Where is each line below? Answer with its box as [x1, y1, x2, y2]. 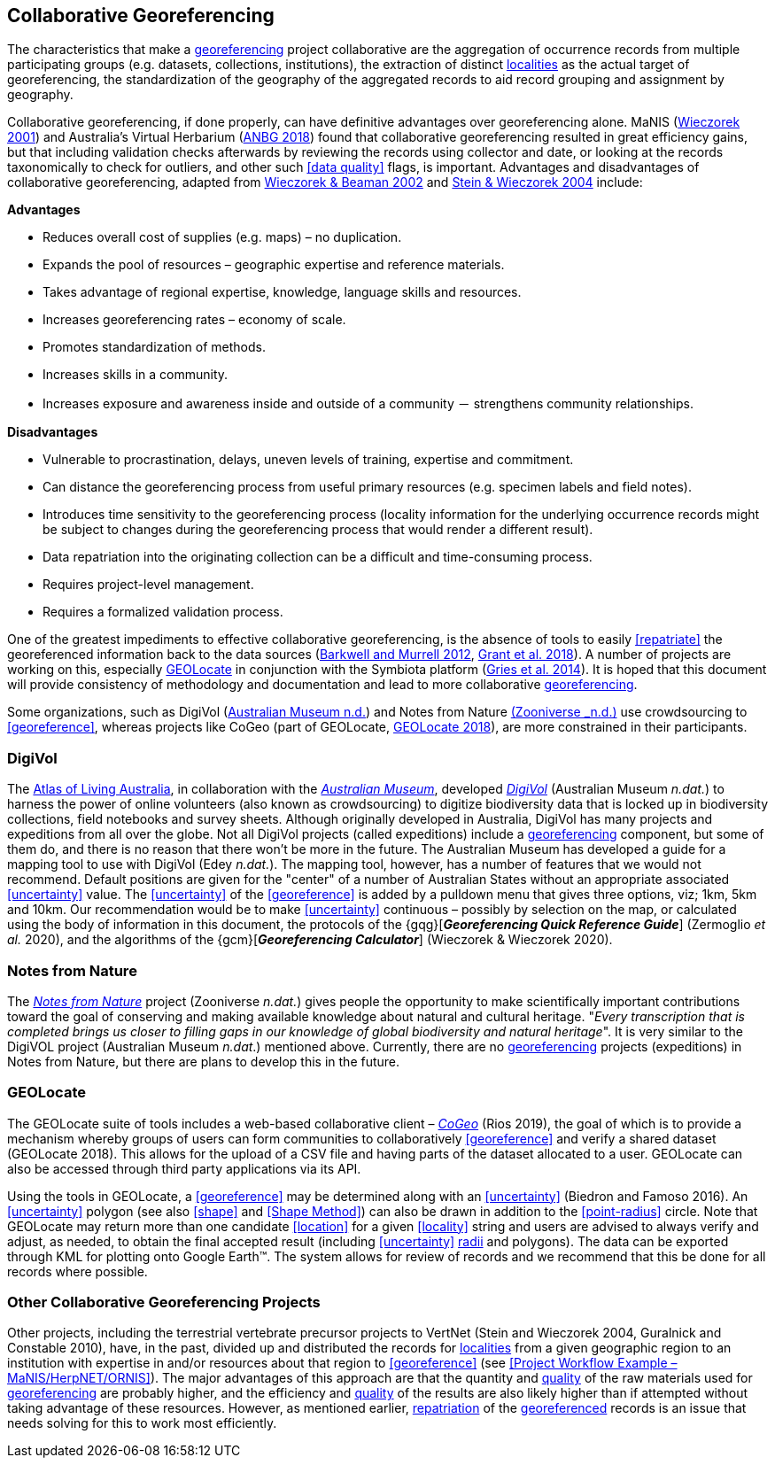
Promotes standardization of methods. [43, 339, 266, 355]
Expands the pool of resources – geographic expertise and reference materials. [43, 257, 505, 273]
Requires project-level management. [43, 577, 254, 593]
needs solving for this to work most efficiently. [7, 1415, 277, 1431]
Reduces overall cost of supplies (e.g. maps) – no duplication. [43, 229, 402, 245]
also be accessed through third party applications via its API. [7, 1160, 361, 1176]
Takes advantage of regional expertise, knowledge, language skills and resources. [43, 284, 522, 300]
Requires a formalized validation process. [43, 604, 283, 620]
